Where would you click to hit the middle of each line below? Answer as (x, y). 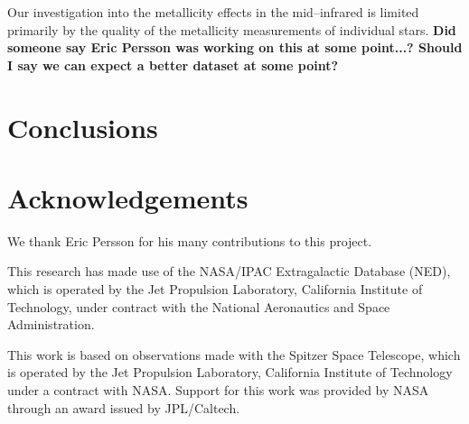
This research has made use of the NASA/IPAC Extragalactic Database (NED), (229, 271)
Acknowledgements (128, 197)
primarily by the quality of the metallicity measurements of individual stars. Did (232, 29)
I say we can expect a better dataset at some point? (173, 65)
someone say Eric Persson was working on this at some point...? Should (235, 47)
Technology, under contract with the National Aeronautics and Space (199, 306)
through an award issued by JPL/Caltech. (124, 407)
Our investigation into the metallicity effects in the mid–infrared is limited (213, 12)
